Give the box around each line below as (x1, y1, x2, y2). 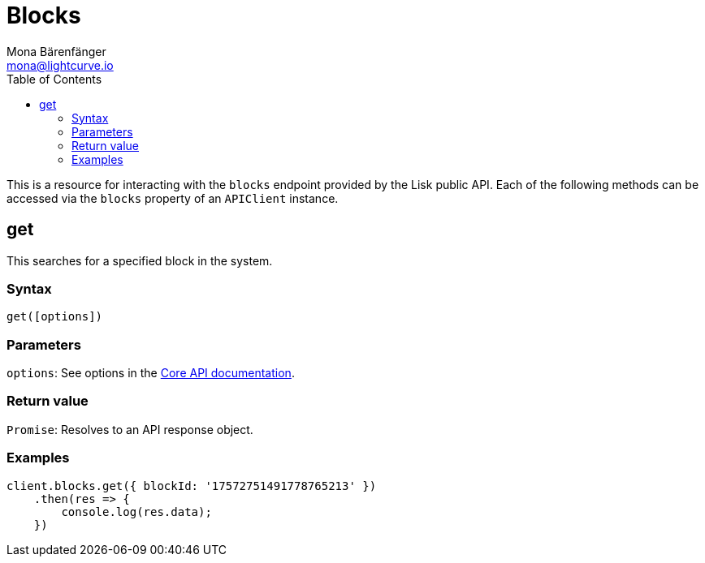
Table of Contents (6, 71, 102, 86)
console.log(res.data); (61, 505, 212, 518)
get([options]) (6, 310, 103, 324)
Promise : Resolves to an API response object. (6, 422, 253, 436)
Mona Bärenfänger (6, 44, 106, 58)
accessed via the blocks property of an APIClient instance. (6, 191, 339, 205)
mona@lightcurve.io (6, 58, 114, 72)
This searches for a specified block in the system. (6, 253, 273, 268)
